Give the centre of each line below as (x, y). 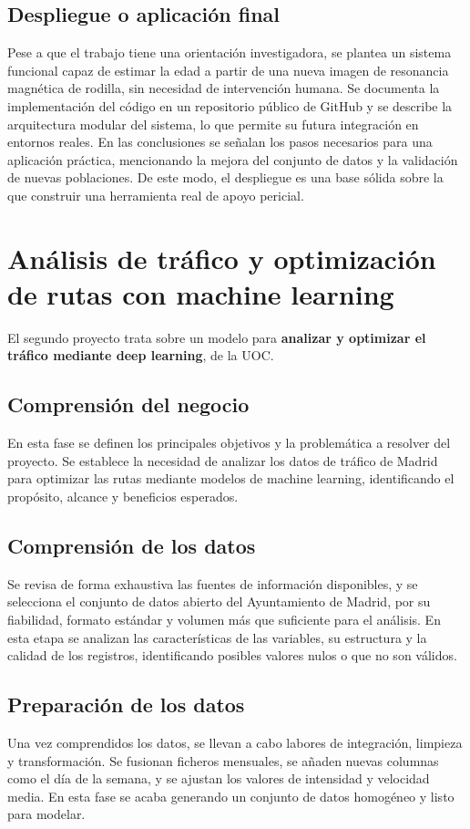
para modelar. (46, 814)
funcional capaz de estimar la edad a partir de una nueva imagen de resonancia (228, 70)
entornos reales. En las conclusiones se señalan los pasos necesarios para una (220, 142)
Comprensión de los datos (132, 546)
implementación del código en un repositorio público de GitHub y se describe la (230, 105)
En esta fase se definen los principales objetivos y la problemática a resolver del (229, 443)
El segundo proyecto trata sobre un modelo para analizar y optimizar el (217, 337)
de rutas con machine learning (201, 293)
